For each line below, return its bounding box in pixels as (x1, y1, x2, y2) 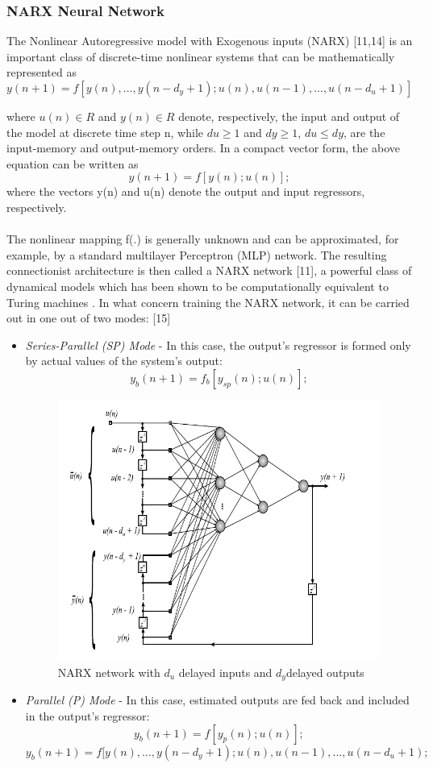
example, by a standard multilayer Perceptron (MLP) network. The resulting (6, 246, 387, 263)
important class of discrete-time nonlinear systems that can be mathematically (6, 48, 395, 64)
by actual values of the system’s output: (25, 352, 223, 369)
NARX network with (57, 663, 160, 680)
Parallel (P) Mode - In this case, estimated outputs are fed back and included (25, 691, 410, 708)
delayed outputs (285, 663, 364, 680)
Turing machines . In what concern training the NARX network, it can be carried (6, 293, 410, 310)
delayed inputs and (178, 663, 273, 680)
